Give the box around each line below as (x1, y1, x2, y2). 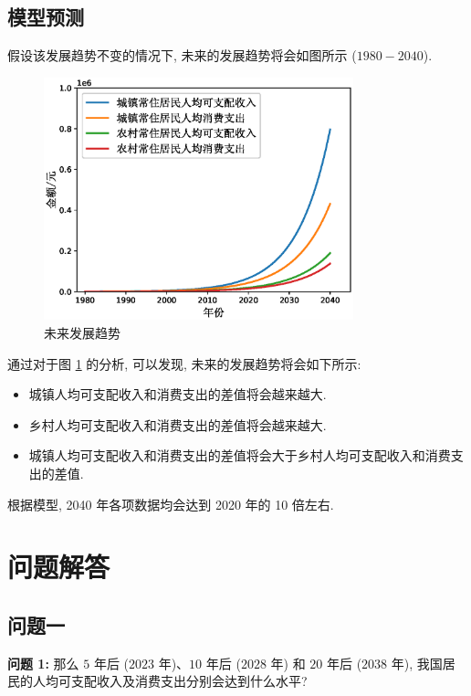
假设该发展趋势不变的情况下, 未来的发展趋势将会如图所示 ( (7, 46, 357, 65)
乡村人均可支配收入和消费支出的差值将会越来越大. (28, 415, 327, 434)
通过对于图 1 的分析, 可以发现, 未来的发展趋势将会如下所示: (7, 353, 361, 373)
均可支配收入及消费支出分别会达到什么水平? (45, 671, 308, 691)
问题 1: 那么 (7, 653, 79, 672)
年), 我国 (391, 653, 443, 672)
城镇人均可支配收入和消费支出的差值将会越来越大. (28, 385, 327, 404)
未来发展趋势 (44, 322, 120, 342)
